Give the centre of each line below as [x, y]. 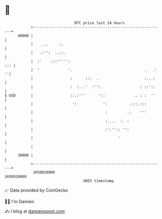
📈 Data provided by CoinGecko [36, 190]
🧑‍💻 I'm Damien [20, 201]
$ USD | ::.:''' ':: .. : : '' [80, 95]
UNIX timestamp [99, 181]
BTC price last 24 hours [100, 23]
